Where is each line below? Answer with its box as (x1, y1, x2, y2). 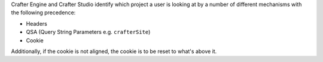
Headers (26, 20, 47, 27)
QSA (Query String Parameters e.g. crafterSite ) (26, 29, 151, 36)
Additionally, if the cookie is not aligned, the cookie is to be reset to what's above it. (11, 48, 217, 55)
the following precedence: (11, 9, 76, 16)
